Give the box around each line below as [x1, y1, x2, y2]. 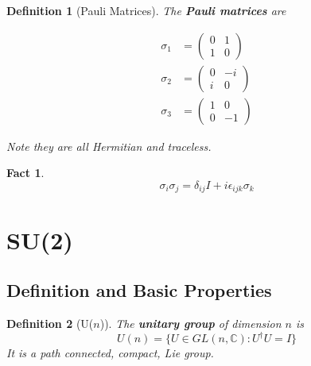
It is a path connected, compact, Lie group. [6, 345, 214, 360]
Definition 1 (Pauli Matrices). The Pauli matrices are [6, 2, 286, 18]
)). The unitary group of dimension [99, 314, 282, 331]
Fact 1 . [6, 164, 45, 181]
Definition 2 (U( [6, 314, 94, 331]
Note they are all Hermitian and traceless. [6, 137, 212, 154]
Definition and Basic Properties [6, 278, 272, 302]
